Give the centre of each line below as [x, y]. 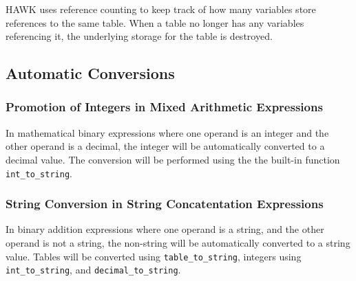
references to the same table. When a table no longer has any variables [155, 22]
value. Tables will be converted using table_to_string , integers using [154, 256]
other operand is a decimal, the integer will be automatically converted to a [165, 146]
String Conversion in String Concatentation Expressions [165, 204]
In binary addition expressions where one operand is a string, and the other [165, 229]
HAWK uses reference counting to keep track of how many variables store [161, 9]
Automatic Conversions [90, 73]
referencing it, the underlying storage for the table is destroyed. [139, 36]
